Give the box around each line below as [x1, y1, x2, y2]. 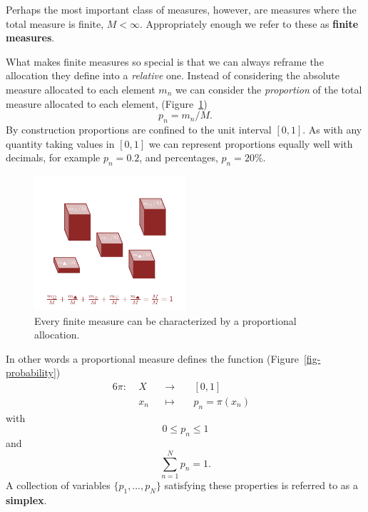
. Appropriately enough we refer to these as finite [140, 16, 359, 31]
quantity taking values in [6, 136, 115, 151]
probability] [6, 365, 56, 380]
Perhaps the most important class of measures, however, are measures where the [6, 2, 357, 16]
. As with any [302, 121, 362, 136]
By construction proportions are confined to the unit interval [6, 121, 272, 136]
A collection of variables [6, 477, 111, 492]
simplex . [6, 492, 47, 507]
